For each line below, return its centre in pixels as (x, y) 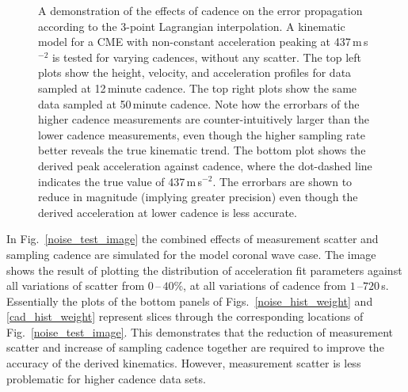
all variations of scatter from (76, 285)
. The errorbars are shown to (282, 181)
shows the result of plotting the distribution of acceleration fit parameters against (204, 270)
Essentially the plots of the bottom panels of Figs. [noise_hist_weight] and (190, 301)
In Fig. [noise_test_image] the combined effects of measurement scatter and (193, 239)
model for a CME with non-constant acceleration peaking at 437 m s (203, 42)
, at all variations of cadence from (265, 285)
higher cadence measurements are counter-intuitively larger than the (204, 119)
